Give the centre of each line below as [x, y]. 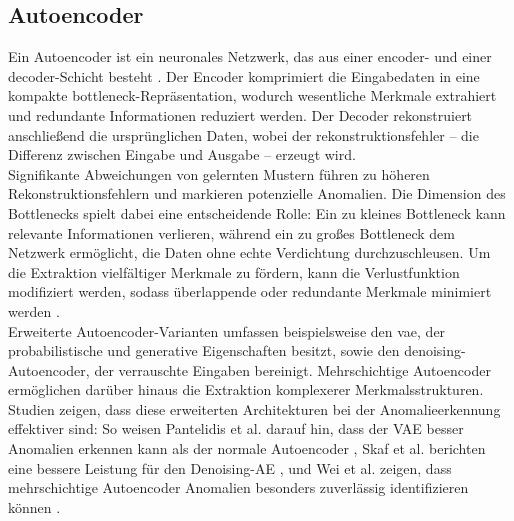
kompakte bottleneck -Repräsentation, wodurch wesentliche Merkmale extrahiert [252, 95]
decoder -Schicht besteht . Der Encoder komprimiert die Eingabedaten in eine [244, 75]
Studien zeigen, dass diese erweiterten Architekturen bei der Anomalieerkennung [254, 408]
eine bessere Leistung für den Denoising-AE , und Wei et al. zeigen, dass [230, 467]
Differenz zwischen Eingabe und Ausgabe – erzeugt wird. [182, 154]
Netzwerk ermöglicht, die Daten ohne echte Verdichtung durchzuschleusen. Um [249, 252]
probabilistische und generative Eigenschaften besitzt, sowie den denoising [235, 350]
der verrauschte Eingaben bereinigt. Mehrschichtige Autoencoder [292, 369]
